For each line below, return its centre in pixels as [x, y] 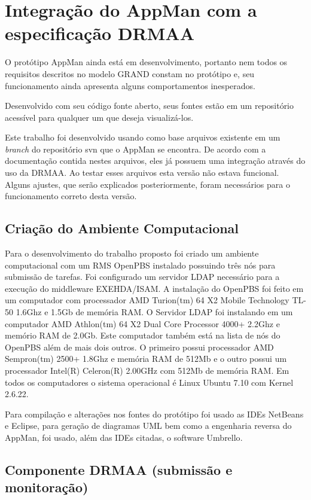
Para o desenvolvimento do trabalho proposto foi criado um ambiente [132, 253]
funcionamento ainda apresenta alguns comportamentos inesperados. [130, 85]
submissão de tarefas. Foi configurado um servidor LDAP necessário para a [142, 277]
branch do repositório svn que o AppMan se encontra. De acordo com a [135, 149]
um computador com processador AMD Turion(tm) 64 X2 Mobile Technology [147, 300]
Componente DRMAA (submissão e [119, 469]
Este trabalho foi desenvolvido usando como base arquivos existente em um [143, 137]
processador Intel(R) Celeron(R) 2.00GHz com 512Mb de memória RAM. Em [147, 370]
